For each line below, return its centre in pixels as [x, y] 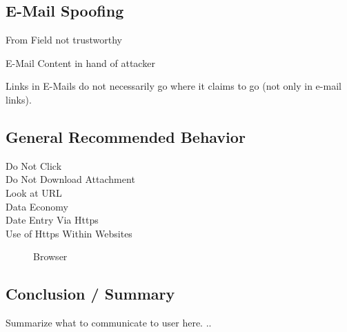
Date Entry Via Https [52, 220]
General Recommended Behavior [126, 136]
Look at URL [34, 192]
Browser [50, 256]
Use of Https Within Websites [69, 233]
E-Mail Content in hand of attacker [80, 62]
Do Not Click [34, 165]
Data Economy [37, 206]
